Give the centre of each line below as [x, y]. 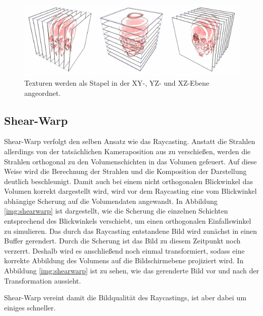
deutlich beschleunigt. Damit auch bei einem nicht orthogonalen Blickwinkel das [128, 181]
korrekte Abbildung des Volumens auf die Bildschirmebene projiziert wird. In [124, 260]
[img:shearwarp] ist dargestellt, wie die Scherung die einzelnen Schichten [116, 211]
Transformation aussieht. [43, 280]
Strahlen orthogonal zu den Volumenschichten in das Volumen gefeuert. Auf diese [130, 161]
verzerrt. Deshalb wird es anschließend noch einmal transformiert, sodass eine [124, 250]
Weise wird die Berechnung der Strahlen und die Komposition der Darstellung [125, 171]
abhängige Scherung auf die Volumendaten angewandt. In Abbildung [111, 201]
